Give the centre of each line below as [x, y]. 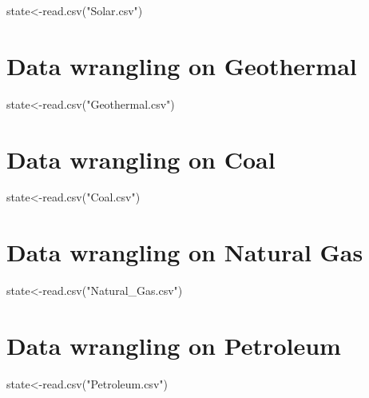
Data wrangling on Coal [141, 159]
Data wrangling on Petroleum [174, 345]
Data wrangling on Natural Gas [185, 252]
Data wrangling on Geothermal [182, 65]
